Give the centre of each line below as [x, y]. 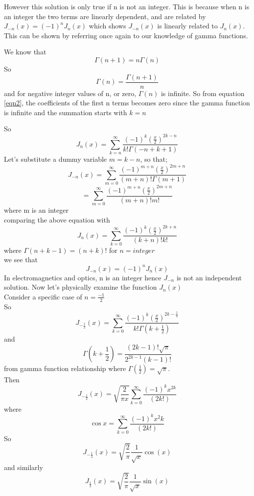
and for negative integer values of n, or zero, [70, 93]
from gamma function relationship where [65, 368]
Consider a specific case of [43, 296]
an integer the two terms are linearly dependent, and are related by [105, 16]
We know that [25, 52]
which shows [107, 26]
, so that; [154, 159]
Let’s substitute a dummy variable [56, 159]
